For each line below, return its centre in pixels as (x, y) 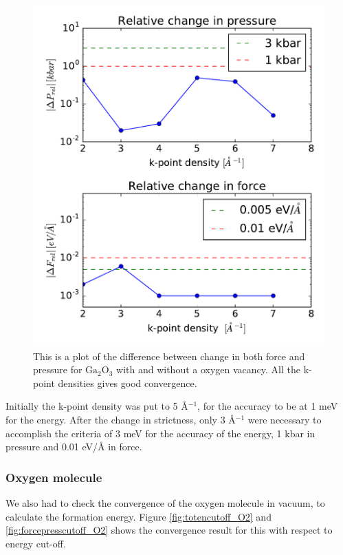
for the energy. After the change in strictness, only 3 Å (121, 420)
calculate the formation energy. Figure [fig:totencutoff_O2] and (139, 516)
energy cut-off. (36, 543)
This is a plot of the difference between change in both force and (169, 356)
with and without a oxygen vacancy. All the (209, 369)
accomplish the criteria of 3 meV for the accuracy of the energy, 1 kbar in (161, 433)
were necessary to (285, 420)
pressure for (58, 369)
